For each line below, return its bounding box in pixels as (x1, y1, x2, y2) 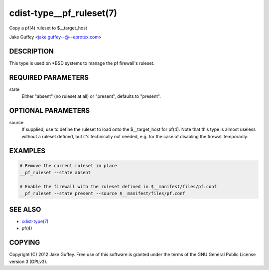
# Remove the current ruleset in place (19, 163, 117, 168)
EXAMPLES (9, 146, 46, 155)
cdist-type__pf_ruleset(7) (9, 7, 117, 18)
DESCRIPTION (9, 47, 54, 55)
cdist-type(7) (21, 218, 49, 224)
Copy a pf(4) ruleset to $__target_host (9, 25, 87, 31)
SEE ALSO (9, 205, 41, 214)
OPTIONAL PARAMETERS (9, 106, 90, 115)
